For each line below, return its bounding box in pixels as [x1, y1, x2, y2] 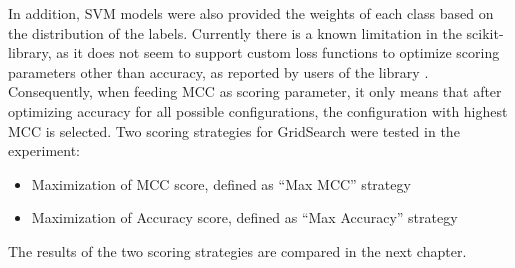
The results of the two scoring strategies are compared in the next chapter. [8, 240, 467, 261]
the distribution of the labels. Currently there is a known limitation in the [8, 22, 462, 43]
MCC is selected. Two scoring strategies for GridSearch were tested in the [8, 120, 460, 141]
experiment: [8, 140, 80, 161]
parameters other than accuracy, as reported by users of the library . [8, 61, 429, 82]
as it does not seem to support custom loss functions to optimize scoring [56, 42, 500, 63]
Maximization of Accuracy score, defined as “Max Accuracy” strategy [31, 207, 458, 228]
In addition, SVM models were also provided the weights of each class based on [8, 3, 494, 23]
